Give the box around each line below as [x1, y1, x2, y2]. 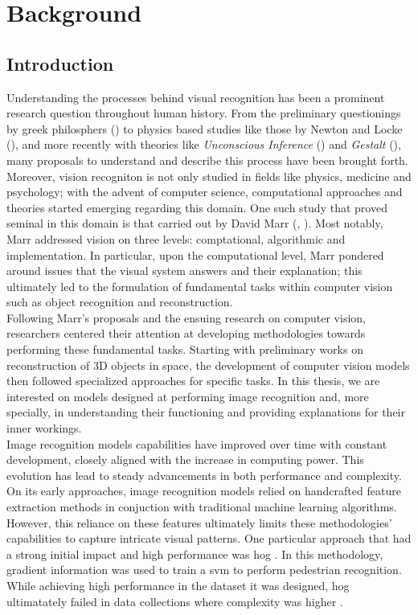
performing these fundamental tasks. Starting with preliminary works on [6, 341, 363, 358]
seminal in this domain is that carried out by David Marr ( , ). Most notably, [6, 215, 383, 232]
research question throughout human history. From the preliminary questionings [6, 105, 401, 121]
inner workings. [6, 420, 82, 437]
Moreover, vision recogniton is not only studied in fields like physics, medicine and [6, 167, 412, 184]
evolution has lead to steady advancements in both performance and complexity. [6, 466, 402, 483]
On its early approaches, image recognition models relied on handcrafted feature [6, 482, 401, 499]
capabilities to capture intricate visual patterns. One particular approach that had [6, 530, 412, 547]
